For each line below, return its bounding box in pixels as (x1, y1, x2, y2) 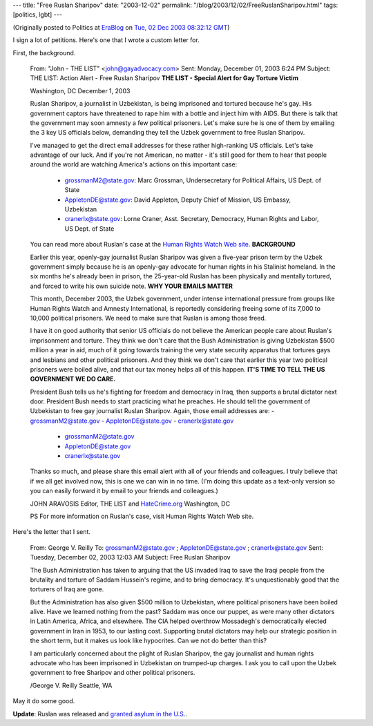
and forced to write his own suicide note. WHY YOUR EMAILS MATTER (30, 282, 233, 290)
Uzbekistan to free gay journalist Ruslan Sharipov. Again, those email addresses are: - (30, 407, 275, 415)
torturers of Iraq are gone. (30, 585, 104, 593)
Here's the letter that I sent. (12, 528, 91, 536)
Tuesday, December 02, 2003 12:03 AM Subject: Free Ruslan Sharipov (30, 553, 231, 562)
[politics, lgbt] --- (12, 10, 62, 19)
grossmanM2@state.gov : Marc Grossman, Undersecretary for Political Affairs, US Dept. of (64, 176, 321, 184)
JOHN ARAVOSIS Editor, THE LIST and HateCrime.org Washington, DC (30, 499, 231, 508)
